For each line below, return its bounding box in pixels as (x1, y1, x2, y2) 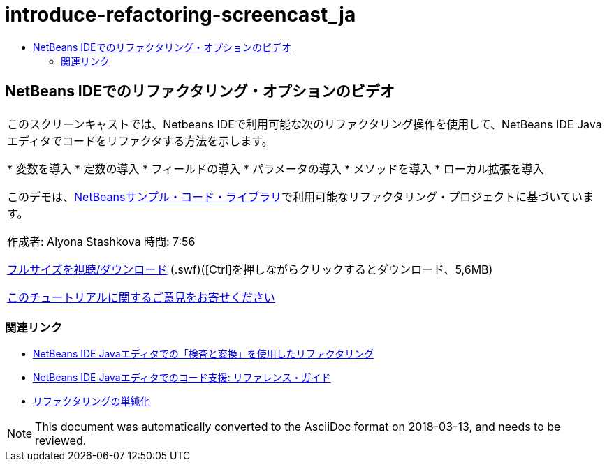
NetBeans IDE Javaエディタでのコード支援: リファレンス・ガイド (33, 371, 331, 384)
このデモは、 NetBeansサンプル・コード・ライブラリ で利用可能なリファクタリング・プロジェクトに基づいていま (7, 189, 594, 204)
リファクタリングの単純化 (33, 395, 150, 408)
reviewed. (35, 433, 87, 448)
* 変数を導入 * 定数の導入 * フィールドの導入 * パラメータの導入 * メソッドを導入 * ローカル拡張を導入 (7, 161, 544, 176)
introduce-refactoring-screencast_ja (5, 3, 356, 27)
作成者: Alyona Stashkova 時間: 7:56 (7, 234, 196, 249)
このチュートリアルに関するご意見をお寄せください (7, 290, 275, 304)
